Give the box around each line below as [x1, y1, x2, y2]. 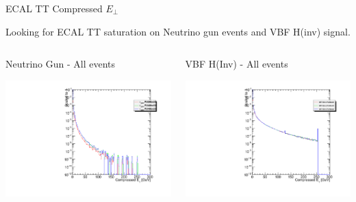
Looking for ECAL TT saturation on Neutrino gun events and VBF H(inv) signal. [5, 24, 351, 38]
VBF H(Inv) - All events [185, 57, 288, 71]
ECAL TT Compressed [5, 1, 103, 15]
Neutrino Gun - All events [5, 57, 116, 71]
